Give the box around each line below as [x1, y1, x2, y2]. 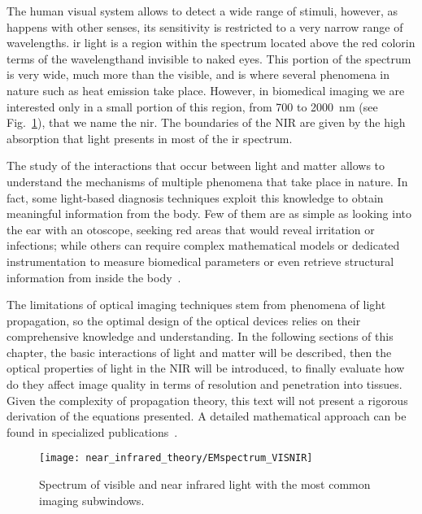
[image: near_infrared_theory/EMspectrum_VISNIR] [39, 452, 313, 464]
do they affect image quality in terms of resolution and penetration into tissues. [7, 376, 402, 393]
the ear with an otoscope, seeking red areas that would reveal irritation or [7, 220, 375, 237]
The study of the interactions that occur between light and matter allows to [7, 157, 385, 174]
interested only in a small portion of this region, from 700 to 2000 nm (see [7, 98, 378, 115]
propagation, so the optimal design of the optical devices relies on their [7, 311, 361, 329]
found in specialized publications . [7, 423, 178, 440]
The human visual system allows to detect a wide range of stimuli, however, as [7, 2, 398, 19]
